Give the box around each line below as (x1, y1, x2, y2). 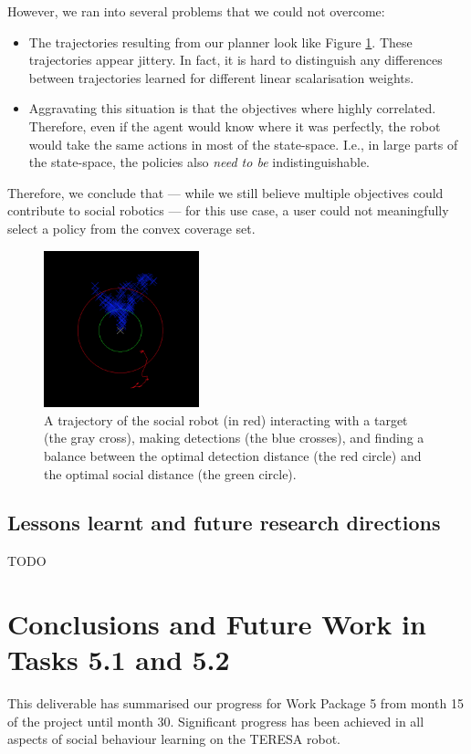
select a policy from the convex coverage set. (7, 218, 256, 237)
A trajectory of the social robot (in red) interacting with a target (44, 410, 408, 429)
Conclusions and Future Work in (7, 605, 426, 643)
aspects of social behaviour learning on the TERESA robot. (7, 729, 340, 749)
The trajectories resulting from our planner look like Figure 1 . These (28, 32, 413, 51)
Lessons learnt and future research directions (7, 508, 441, 537)
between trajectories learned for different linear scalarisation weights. (28, 68, 414, 87)
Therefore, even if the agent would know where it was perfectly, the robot (28, 116, 441, 135)
